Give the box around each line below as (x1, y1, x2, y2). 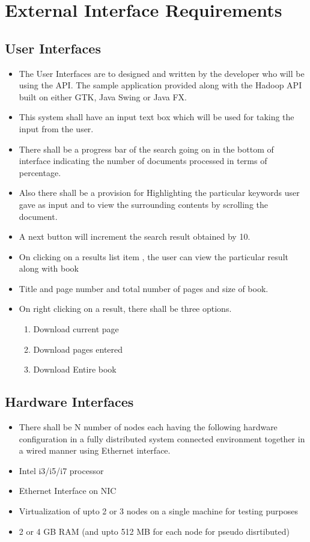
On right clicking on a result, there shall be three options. (19, 302, 232, 315)
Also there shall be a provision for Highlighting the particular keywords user (19, 186, 300, 199)
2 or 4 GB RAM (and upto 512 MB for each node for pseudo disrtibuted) (19, 525, 290, 537)
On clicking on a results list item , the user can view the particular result (19, 250, 288, 263)
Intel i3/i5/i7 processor (19, 464, 104, 477)
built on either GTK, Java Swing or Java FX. (19, 90, 187, 103)
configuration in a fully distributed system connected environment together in (19, 432, 305, 445)
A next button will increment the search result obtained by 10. (19, 230, 251, 243)
